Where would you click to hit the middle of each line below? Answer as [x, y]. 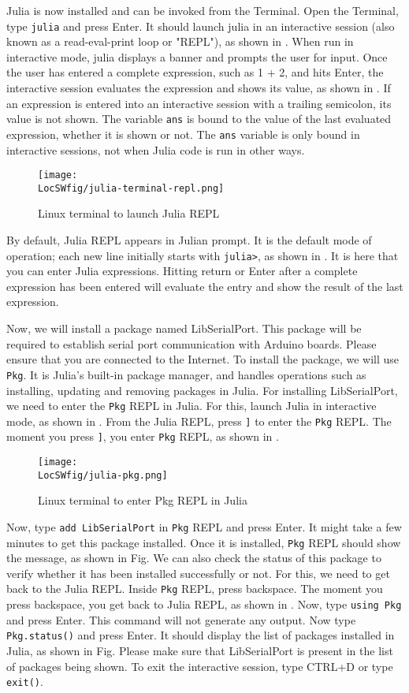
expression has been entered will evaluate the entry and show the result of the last [205, 286]
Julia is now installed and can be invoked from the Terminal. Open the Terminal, [203, 10]
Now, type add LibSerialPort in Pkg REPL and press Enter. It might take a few [204, 526]
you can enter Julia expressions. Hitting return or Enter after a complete [182, 271]
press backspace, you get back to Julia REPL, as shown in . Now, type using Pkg [204, 604]
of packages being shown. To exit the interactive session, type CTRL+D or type [200, 666]
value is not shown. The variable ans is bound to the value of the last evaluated [199, 119]
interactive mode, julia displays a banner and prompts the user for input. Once [197, 56]
